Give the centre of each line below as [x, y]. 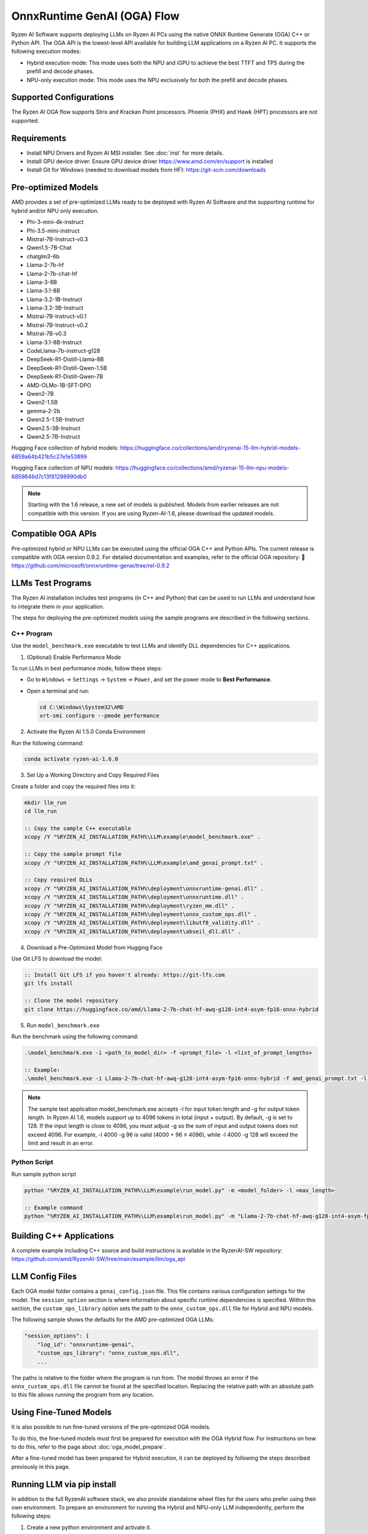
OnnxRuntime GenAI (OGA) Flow [96, 16]
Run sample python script [44, 1174]
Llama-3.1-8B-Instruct [54, 342]
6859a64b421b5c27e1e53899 [49, 457]
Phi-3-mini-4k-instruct [55, 222]
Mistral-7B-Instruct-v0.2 [57, 325]
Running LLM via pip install [64, 1484]
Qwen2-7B [40, 393]
